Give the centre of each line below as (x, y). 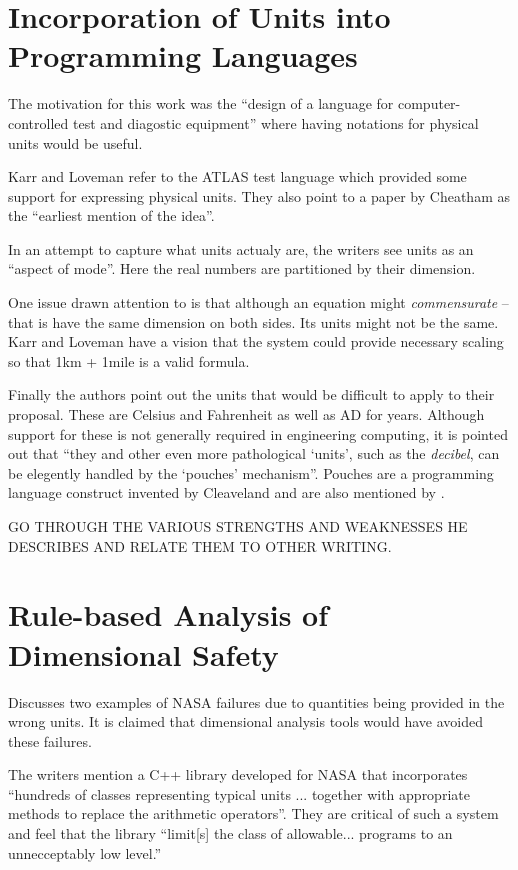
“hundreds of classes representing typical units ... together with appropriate (239, 793)
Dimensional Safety (143, 653)
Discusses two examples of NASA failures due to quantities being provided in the (256, 701)
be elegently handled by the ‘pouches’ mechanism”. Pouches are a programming (251, 472)
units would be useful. (75, 142)
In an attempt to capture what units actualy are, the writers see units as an (241, 248)
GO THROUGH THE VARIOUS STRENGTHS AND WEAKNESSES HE (238, 526)
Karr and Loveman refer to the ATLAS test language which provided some (237, 176)
